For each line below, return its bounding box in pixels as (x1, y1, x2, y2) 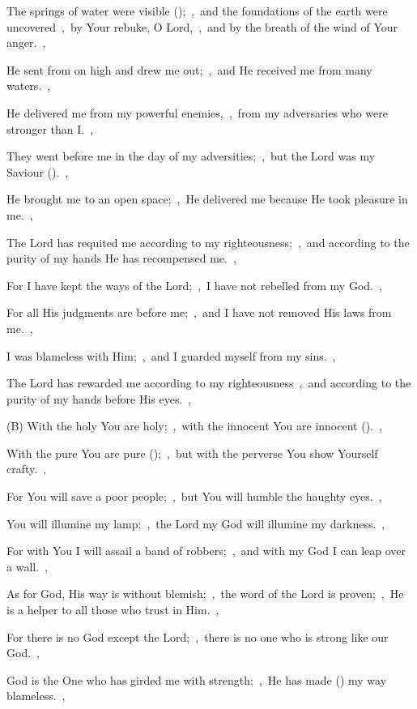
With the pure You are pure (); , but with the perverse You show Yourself (6, 444, 378, 461)
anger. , (6, 34, 46, 51)
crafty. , (6, 460, 47, 477)
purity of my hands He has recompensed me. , (6, 250, 236, 267)
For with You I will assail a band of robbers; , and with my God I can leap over (6, 542, 406, 559)
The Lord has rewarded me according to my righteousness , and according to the (6, 374, 411, 391)
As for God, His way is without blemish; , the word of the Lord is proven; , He (6, 585, 404, 602)
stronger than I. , (6, 120, 94, 137)
